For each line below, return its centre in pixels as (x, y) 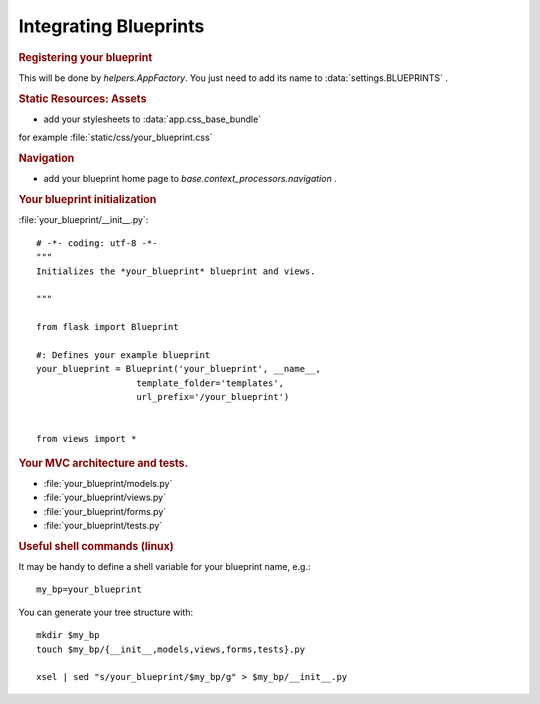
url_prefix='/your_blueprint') (213, 397)
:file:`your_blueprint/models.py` (108, 483)
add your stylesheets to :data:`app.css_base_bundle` (152, 119)
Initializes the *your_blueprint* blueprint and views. (176, 271)
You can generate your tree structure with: (106, 612)
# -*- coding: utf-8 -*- (97, 243)
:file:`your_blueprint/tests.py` (103, 526)
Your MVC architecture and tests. (103, 463)
